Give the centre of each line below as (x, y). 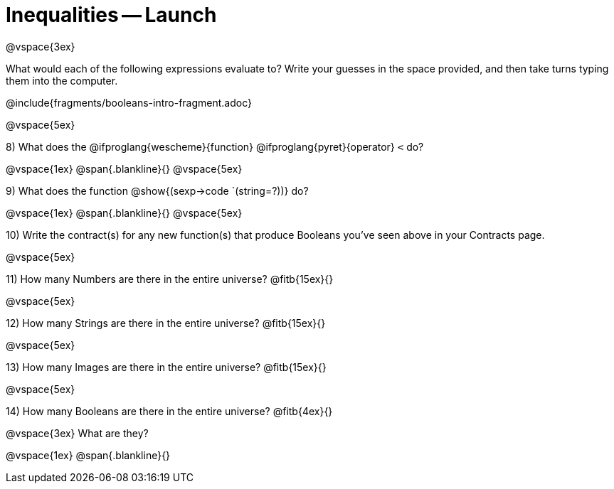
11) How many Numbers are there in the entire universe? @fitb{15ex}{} (170, 279)
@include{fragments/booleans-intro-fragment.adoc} (129, 102)
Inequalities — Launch (111, 15)
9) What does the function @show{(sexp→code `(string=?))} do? (157, 190)
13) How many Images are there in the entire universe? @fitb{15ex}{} (166, 367)
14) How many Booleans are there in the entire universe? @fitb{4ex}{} (169, 411)
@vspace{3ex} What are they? (77, 433)
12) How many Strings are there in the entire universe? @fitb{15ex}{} (166, 323)
